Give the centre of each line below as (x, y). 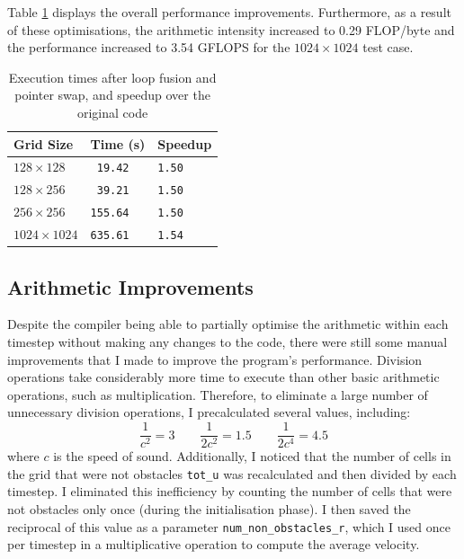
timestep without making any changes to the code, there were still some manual (228, 342)
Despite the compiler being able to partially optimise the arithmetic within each (228, 324)
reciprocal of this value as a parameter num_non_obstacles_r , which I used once (229, 526)
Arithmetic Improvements (130, 286)
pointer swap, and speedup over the (112, 95)
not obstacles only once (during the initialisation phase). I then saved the (209, 508)
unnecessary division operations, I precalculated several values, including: (209, 412)
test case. (388, 47)
